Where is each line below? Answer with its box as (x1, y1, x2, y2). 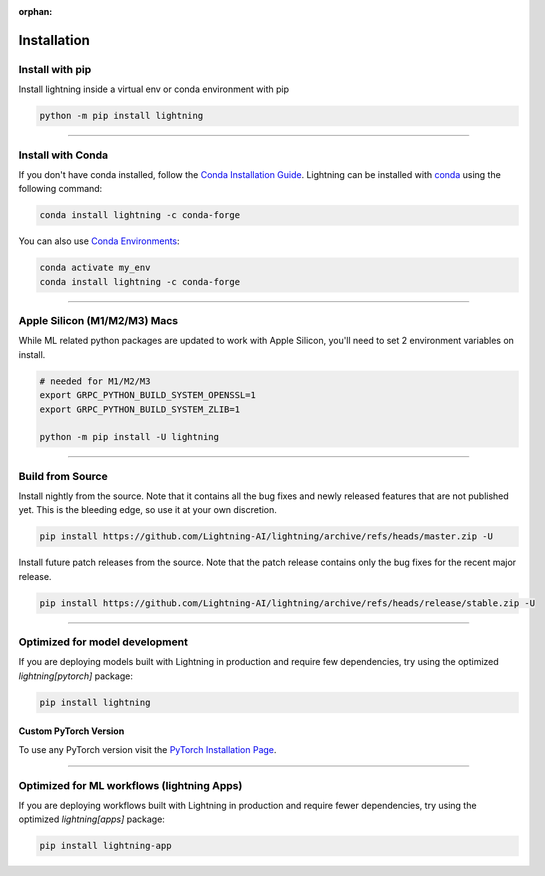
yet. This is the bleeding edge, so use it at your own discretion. (18, 504, 277, 516)
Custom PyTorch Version (18, 725, 125, 737)
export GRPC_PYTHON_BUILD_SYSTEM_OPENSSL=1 (39, 390, 257, 401)
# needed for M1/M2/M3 (39, 375, 151, 387)
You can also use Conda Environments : (18, 235, 180, 247)
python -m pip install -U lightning (39, 431, 220, 443)
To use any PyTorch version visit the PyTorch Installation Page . (18, 743, 277, 755)
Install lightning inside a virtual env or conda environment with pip (18, 83, 290, 95)
